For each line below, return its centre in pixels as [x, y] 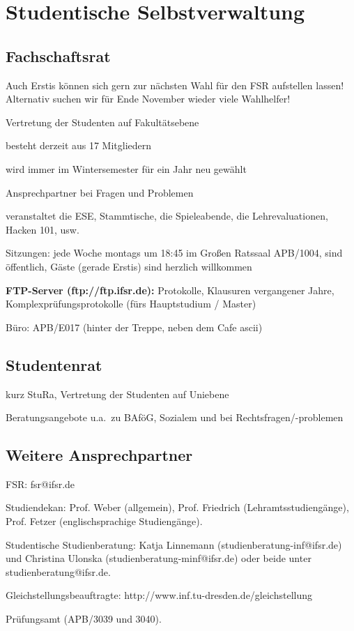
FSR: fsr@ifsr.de [40, 484]
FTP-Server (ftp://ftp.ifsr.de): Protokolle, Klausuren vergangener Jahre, [170, 290]
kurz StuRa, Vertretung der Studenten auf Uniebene [117, 394]
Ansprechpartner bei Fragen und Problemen [100, 192]
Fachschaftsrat [58, 55]
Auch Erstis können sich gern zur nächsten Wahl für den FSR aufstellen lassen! [175, 85]
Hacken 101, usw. [43, 229]
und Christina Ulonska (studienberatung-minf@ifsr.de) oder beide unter [159, 558]
